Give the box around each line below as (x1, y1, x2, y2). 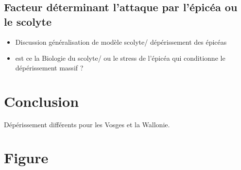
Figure (4, 148, 49, 168)
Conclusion (4, 91, 79, 111)
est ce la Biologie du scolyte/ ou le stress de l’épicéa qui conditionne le (15, 53, 225, 63)
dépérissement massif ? (15, 62, 84, 72)
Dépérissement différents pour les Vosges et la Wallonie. (4, 119, 170, 129)
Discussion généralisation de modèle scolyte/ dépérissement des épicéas (15, 36, 227, 47)
